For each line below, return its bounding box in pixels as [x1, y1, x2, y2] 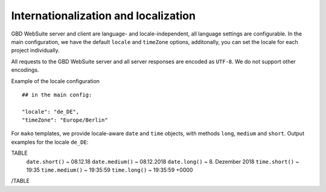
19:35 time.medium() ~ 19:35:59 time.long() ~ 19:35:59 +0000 [26, 166, 193, 174]
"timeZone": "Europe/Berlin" [22, 117, 108, 123]
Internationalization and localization [11, 9, 196, 22]
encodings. [11, 66, 39, 73]
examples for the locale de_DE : [11, 138, 89, 146]
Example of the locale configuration [11, 77, 100, 84]
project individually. [11, 47, 60, 54]
